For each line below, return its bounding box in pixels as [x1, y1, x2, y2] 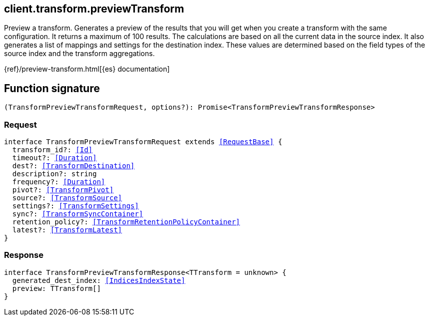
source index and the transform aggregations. [4, 49, 155, 58]
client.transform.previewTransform [4, 3, 184, 15]
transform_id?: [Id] [12, 146, 93, 154]
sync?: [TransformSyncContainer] [12, 210, 143, 218]
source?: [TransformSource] [12, 194, 122, 202]
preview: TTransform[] [12, 284, 101, 292]
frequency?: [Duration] [12, 178, 105, 186]
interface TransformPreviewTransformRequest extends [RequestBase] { [4, 138, 282, 146]
